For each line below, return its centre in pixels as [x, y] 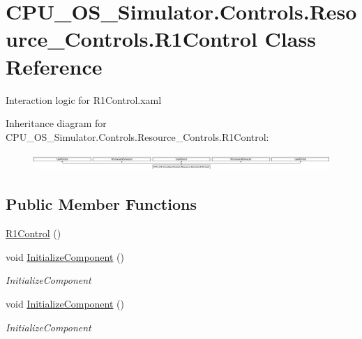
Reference [54, 66]
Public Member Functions [101, 204]
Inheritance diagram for [56, 123]
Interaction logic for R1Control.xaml [84, 99]
